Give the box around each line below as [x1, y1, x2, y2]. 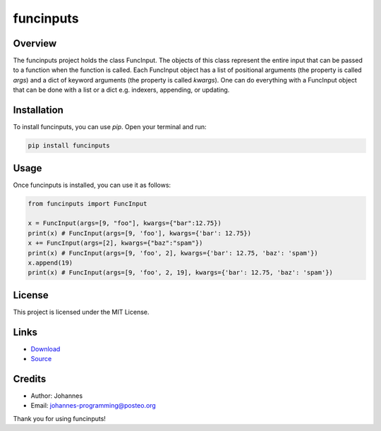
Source [30, 355, 52, 363]
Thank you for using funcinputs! [13, 414, 106, 423]
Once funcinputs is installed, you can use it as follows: [13, 181, 171, 189]
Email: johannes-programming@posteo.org [30, 401, 157, 410]
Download [30, 344, 61, 353]
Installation [13, 104, 64, 116]
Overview [13, 37, 57, 49]
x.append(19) [28, 258, 73, 267]
